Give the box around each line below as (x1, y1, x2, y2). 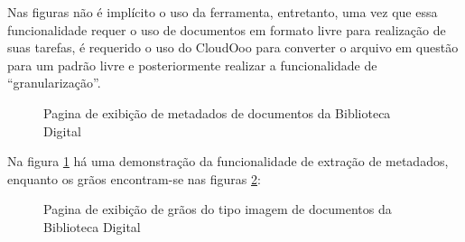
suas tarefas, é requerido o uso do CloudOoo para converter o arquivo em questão (7, 38, 459, 57)
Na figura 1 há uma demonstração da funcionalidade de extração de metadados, (7, 152, 449, 171)
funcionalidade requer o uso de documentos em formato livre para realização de (7, 20, 446, 39)
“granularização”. (7, 73, 101, 92)
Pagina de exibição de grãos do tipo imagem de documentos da (43, 200, 392, 219)
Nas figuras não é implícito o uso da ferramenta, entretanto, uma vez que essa (7, 3, 438, 21)
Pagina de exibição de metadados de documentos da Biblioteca (43, 103, 391, 122)
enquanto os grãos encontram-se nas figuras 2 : (7, 169, 261, 188)
